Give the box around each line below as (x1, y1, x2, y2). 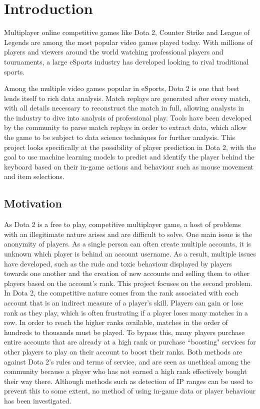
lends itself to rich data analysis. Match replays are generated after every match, (4, 92, 250, 103)
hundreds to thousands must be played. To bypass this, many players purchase (4, 326, 245, 337)
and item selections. (4, 171, 64, 181)
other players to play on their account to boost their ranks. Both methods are (4, 346, 242, 356)
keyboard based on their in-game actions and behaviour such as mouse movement (4, 161, 254, 171)
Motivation (4, 195, 62, 211)
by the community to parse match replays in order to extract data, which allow (4, 122, 247, 132)
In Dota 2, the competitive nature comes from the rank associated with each (4, 287, 238, 298)
